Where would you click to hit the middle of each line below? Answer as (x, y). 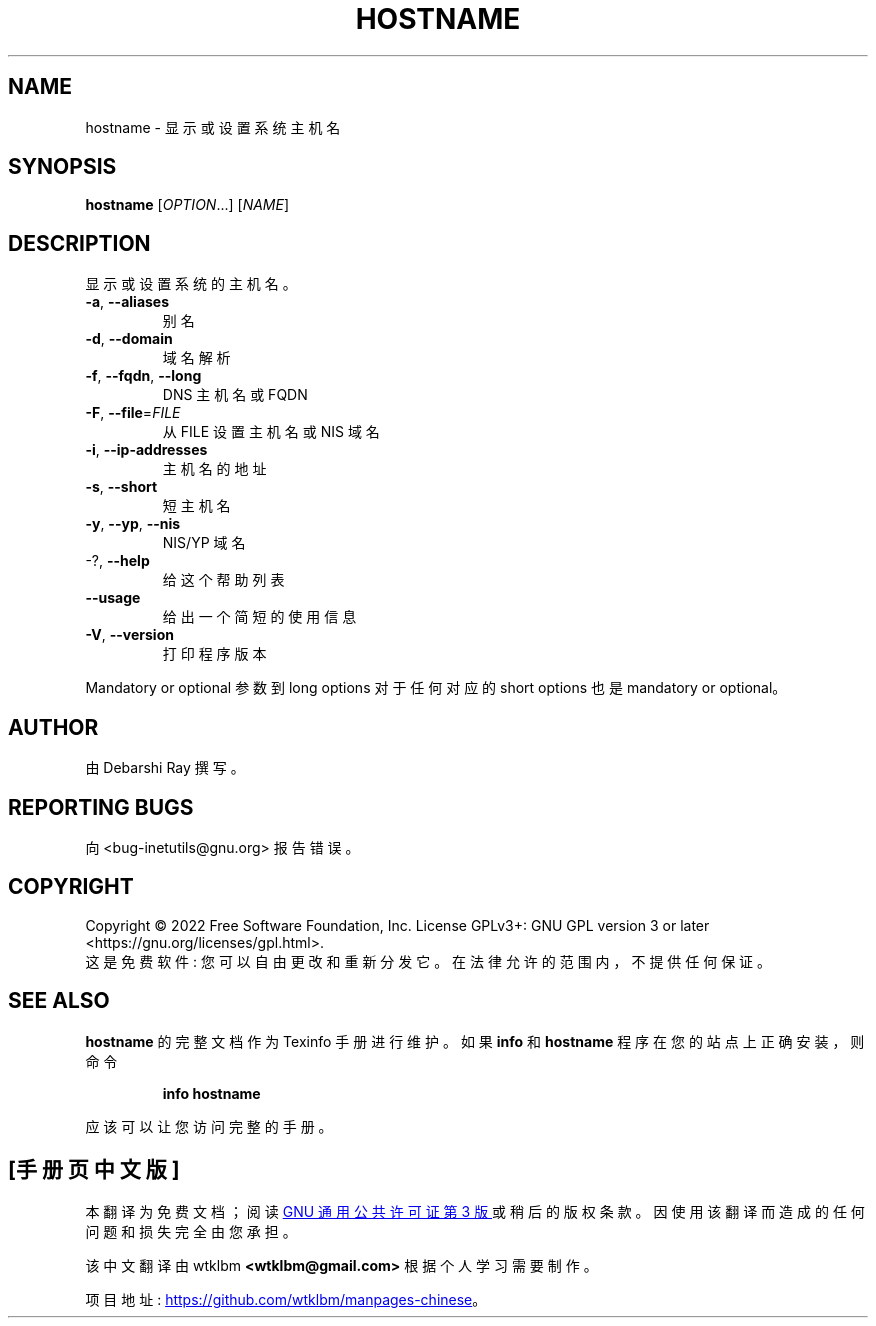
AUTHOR (53, 727)
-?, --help (117, 561)
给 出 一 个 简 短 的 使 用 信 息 (259, 617)
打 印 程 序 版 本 (214, 654)
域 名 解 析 (196, 358)
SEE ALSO (59, 1001)
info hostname (211, 1093)
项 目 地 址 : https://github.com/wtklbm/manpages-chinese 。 (286, 1299)
